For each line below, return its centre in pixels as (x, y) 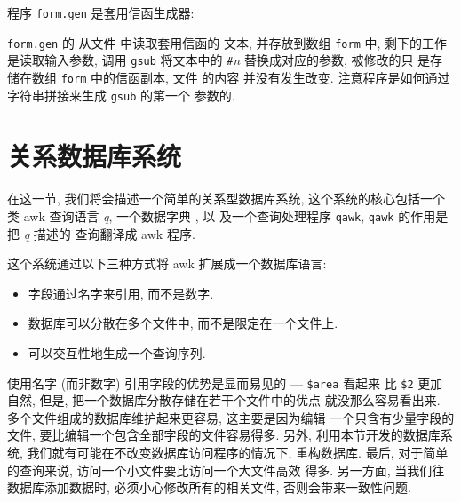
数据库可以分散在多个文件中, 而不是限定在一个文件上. (183, 323)
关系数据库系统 (95, 156)
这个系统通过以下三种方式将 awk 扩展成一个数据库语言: (167, 263)
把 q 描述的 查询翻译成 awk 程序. (101, 233)
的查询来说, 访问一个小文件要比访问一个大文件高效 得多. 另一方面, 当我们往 (226, 470)
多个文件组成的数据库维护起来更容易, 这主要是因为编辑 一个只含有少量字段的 (231, 417)
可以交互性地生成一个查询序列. (117, 353)
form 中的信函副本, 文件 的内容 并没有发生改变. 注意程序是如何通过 (255, 77)
